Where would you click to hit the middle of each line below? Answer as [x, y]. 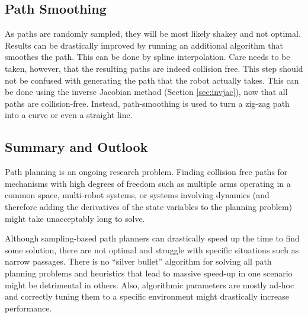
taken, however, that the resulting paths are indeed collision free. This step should [154, 68]
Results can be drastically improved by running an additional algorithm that [144, 45]
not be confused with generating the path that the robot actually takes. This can [152, 80]
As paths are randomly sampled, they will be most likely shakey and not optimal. [153, 34]
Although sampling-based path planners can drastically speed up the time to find [152, 238]
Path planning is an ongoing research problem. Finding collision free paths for [146, 172]
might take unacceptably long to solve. [75, 218]
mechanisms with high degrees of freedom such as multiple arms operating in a [148, 183]
